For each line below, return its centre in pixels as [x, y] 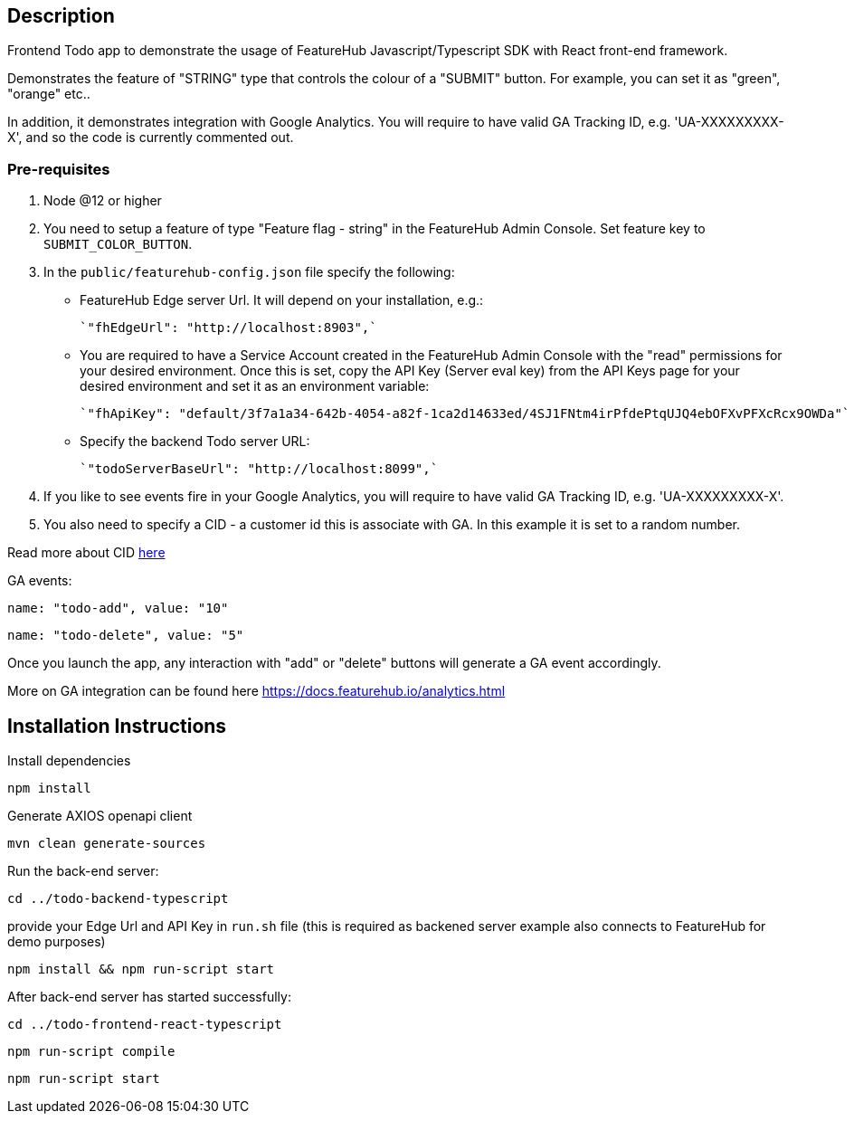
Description [61, 16]
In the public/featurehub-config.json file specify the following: [249, 272]
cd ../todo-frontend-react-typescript [145, 1025]
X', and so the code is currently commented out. [151, 138]
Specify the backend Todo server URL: [195, 442]
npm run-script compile [91, 1052]
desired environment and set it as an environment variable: [255, 386]
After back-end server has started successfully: [149, 997]
